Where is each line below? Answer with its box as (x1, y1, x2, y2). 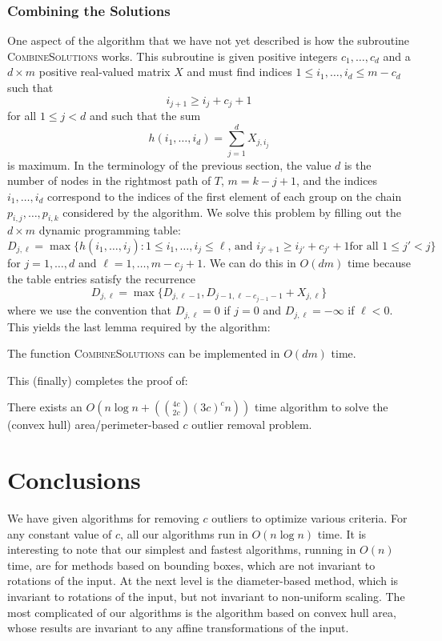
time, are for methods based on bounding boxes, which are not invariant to (7, 556, 376, 573)
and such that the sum (89, 107, 201, 124)
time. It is (317, 525, 367, 542)
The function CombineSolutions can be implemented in (7, 345, 280, 362)
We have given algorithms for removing (7, 510, 199, 527)
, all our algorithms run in (120, 525, 248, 542)
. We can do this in (203, 254, 296, 270)
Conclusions (7, 463, 141, 496)
